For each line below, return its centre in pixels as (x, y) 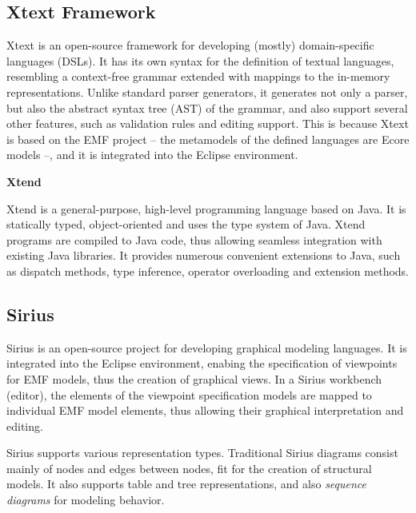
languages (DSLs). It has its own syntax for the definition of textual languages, (200, 60)
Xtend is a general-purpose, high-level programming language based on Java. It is (206, 208)
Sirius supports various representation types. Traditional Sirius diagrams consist (202, 453)
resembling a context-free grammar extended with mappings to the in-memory (198, 76)
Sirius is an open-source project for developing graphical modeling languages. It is (207, 347)
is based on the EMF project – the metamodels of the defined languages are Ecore (208, 139)
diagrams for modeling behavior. (86, 500)
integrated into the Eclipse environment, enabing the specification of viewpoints (202, 363)
